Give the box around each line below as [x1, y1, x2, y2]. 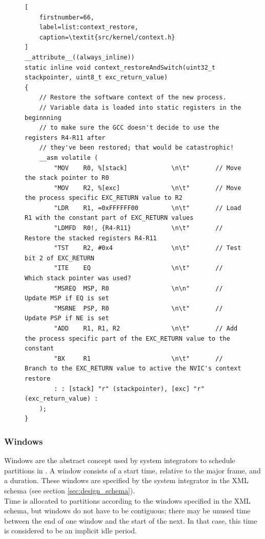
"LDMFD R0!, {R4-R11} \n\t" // [54, 224, 223, 232]
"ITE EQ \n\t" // [54, 264, 223, 272]
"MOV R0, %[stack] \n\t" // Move [54, 164, 241, 172]
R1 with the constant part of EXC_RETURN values [25, 214, 194, 222]
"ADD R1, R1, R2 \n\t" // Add [54, 325, 238, 332]
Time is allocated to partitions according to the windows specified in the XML [4, 495, 251, 506]
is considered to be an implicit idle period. [4, 525, 137, 536]
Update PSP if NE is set [25, 315, 109, 322]
